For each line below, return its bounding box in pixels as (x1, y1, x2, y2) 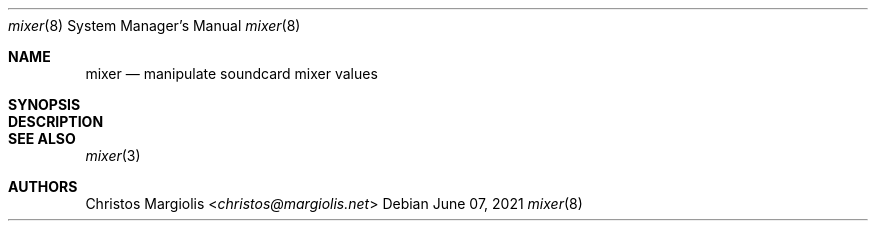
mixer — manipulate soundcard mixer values (85, 65, 378, 82)
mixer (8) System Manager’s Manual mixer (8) (8, 17, 301, 34)
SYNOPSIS (8, 96, 81, 113)
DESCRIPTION (8, 113, 104, 130)
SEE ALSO (8, 130, 76, 147)
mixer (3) (85, 147, 141, 164)
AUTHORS (8, 178, 78, 195)
